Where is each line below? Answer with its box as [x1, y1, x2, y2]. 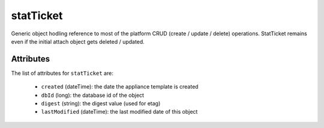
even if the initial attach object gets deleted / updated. [11, 38, 145, 45]
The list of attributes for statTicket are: [11, 69, 113, 77]
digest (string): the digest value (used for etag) [41, 100, 161, 107]
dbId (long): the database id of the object [41, 92, 144, 99]
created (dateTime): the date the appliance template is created [41, 83, 199, 90]
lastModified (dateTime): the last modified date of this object [41, 108, 198, 115]
